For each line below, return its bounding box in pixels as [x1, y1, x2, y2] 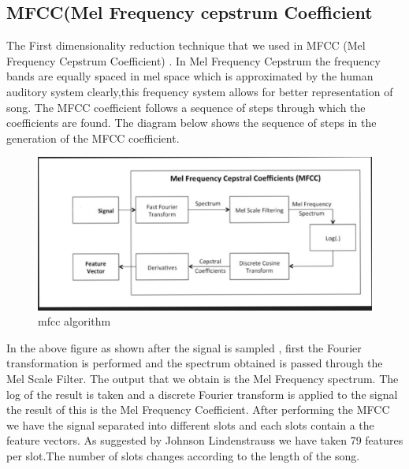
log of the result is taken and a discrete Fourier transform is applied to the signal [6, 385, 398, 402]
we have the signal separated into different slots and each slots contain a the [6, 416, 374, 433]
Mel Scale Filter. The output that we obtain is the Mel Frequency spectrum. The [6, 370, 399, 386]
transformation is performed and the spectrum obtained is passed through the [6, 355, 383, 371]
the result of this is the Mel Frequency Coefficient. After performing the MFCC [6, 401, 390, 418]
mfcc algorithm [38, 313, 111, 329]
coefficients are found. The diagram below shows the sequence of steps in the [6, 114, 377, 131]
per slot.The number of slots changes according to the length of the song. [6, 447, 360, 463]
